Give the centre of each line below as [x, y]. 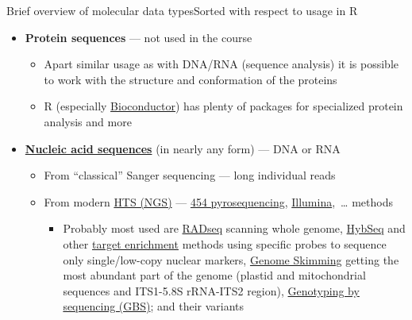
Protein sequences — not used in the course [139, 37]
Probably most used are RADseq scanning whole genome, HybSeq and [234, 228]
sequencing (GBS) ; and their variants [154, 306]
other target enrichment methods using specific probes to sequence [225, 243]
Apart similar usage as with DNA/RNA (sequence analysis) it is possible [221, 64]
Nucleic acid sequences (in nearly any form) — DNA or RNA [183, 148]
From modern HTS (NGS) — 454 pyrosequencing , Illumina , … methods [218, 201]
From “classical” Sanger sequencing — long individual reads [190, 175]
